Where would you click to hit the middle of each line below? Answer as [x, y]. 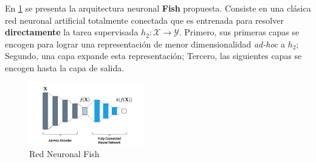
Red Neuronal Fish [64, 154]
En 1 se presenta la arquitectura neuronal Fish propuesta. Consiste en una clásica [158, 8]
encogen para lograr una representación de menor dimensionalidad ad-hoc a [145, 44]
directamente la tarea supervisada [72, 32]
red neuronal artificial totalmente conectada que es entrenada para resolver [144, 20]
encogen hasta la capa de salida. [65, 67]
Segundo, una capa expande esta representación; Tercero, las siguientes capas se [153, 56]
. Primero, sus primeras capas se [239, 32]
